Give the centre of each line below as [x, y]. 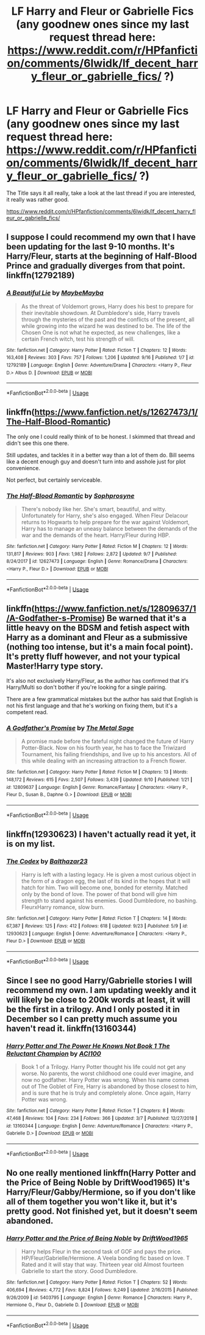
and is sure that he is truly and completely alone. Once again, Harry [106, 1093]
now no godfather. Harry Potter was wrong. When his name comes [105, 1080]
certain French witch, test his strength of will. [78, 339]
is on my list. [31, 844]
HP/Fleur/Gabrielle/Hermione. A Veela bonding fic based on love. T [106, 1258]
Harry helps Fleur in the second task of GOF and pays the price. [102, 1252]
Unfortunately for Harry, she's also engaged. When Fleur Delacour [105, 515]
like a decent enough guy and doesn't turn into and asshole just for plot [96, 462]
